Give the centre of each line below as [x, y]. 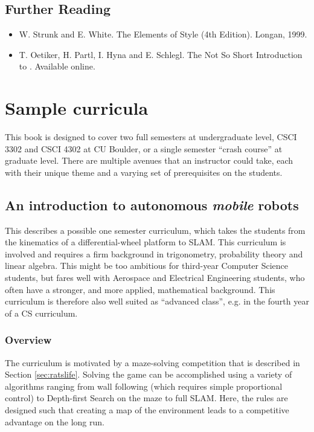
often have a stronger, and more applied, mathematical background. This [140, 289]
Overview [28, 340]
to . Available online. [57, 66]
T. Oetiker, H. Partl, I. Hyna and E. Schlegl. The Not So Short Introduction [161, 54]
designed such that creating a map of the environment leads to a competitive [147, 410]
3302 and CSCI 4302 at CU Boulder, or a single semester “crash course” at [144, 148]
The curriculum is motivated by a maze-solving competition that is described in [152, 362]
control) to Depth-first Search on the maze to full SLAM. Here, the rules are [146, 398]
